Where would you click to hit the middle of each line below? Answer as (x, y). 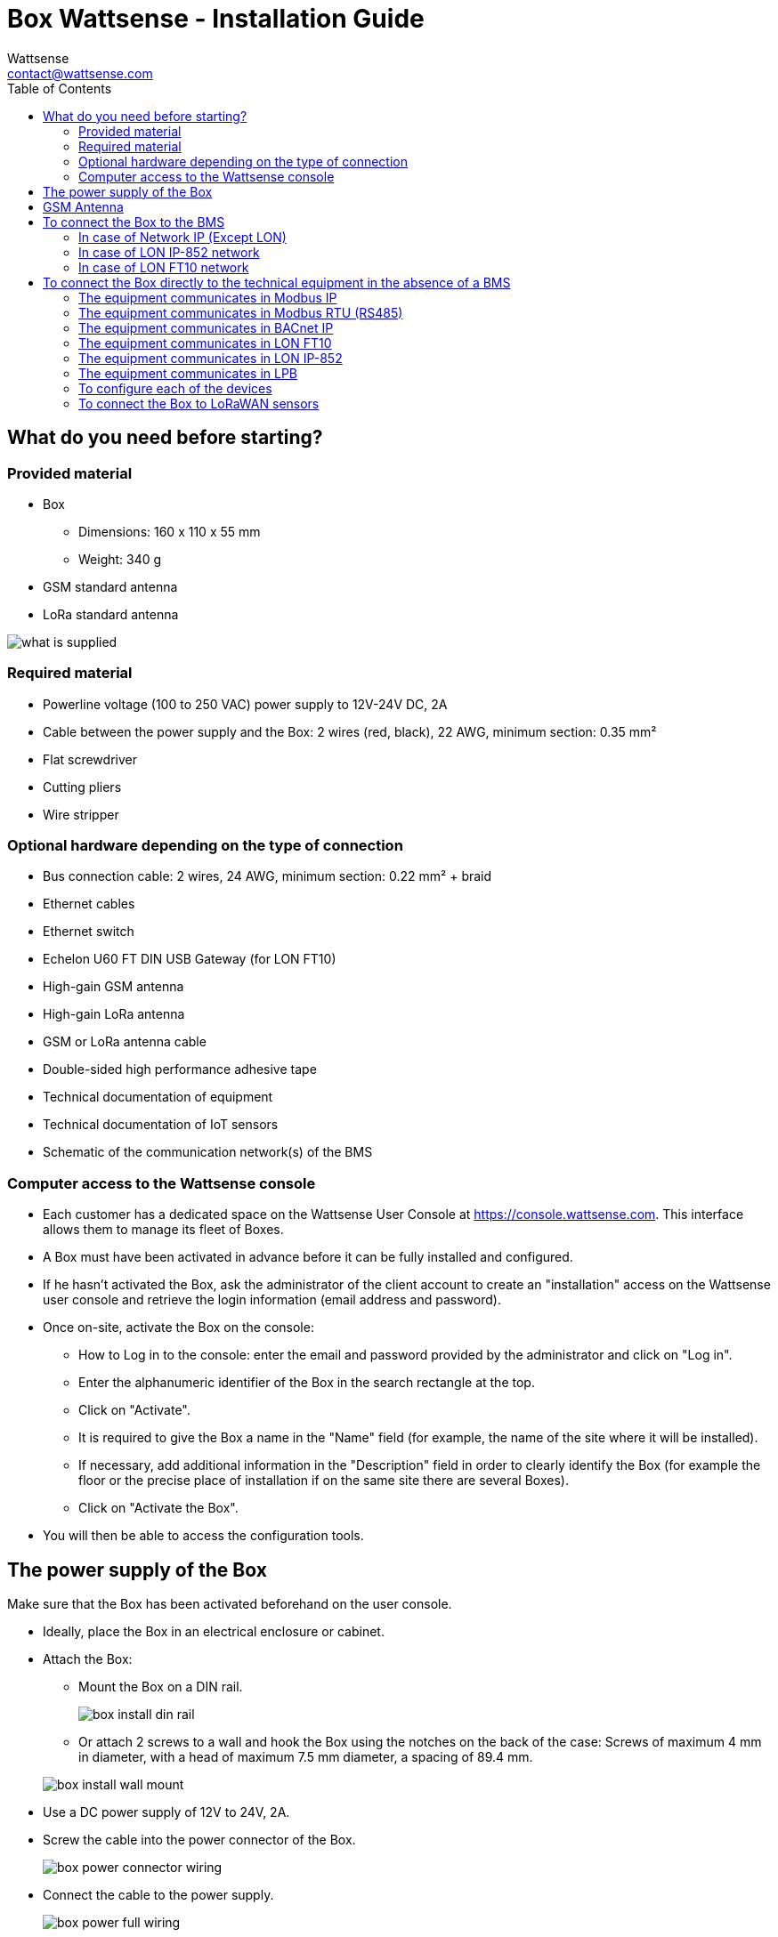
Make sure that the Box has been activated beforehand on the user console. (230, 1604)
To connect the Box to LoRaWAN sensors (199, 403)
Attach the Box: (88, 1659)
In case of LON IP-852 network (169, 252)
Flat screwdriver (90, 759)
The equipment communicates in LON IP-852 (211, 358)
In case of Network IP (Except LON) (182, 237)
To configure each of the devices (175, 388)
